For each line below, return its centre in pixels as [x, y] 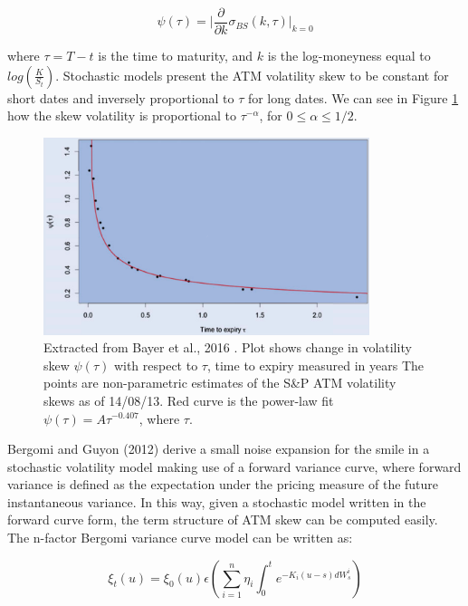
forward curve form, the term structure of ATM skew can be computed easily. [223, 519]
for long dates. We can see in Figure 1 [353, 97]
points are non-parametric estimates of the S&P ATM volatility [220, 383]
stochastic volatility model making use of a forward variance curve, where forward [234, 466]
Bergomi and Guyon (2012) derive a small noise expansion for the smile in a [219, 449]
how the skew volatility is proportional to [122, 115]
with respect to [156, 365]
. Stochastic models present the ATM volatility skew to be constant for [252, 75]
